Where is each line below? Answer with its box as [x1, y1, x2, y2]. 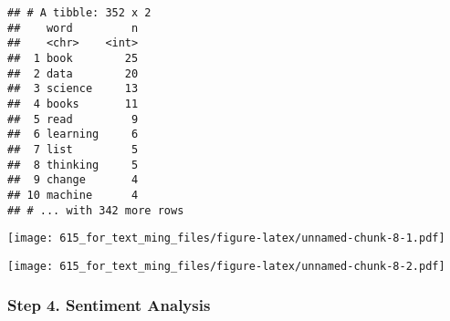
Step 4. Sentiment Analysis [7, 294, 211, 316]
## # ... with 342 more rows [7, 203, 184, 217]
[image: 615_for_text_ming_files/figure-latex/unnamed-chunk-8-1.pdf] [7, 232, 445, 245]
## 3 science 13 [7, 82, 139, 96]
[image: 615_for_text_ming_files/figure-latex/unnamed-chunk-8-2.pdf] [7, 259, 445, 273]
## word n [7, 21, 139, 35]
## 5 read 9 [7, 112, 139, 126]
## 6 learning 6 [7, 128, 139, 141]
